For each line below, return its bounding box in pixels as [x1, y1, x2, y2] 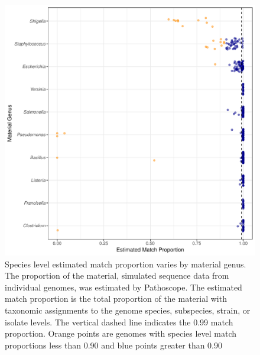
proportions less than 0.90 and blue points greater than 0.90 [5, 338, 223, 351]
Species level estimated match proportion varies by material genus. [5, 257, 246, 270]
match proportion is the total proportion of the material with [5, 292, 227, 305]
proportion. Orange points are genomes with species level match [5, 327, 237, 340]
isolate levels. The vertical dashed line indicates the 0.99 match [5, 315, 233, 328]
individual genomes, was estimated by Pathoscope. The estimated [5, 280, 242, 293]
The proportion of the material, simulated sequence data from [5, 269, 229, 282]
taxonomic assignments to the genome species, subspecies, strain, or [5, 304, 251, 316]
